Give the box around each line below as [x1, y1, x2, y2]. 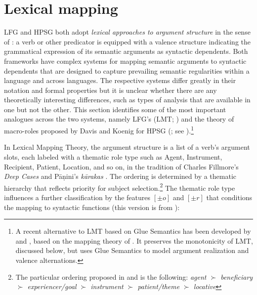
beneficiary [220, 271, 253, 282]
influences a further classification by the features [4, 192, 150, 202]
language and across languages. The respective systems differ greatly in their [4, 75, 236, 85]
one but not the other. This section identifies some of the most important [4, 104, 226, 114]
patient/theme [137, 281, 180, 292]
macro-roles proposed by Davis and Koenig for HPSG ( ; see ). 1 [4, 124, 194, 135]
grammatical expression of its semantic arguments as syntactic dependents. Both [4, 46, 248, 56]
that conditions [206, 192, 253, 202]
